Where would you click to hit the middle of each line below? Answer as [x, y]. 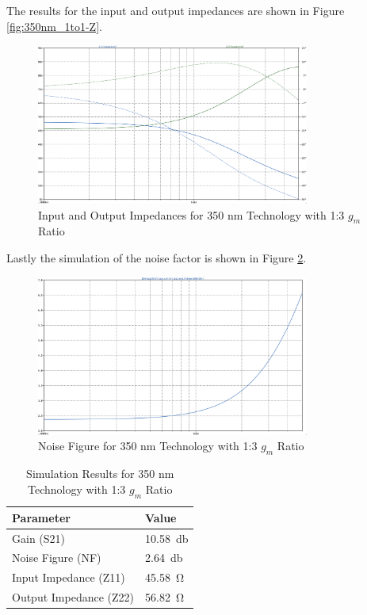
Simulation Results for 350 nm [100, 474]
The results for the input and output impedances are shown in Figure [176, 10]
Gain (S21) [39, 538]
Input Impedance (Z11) [69, 577]
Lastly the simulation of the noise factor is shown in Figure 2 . [157, 257]
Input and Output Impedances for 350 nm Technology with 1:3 [191, 214]
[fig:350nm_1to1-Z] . [54, 26]
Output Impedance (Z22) [73, 597]
